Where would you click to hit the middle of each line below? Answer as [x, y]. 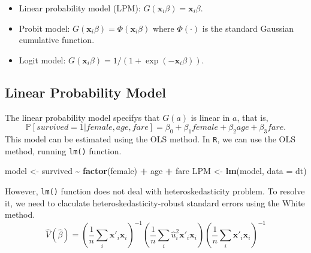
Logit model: [42, 60]
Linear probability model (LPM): [80, 8]
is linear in [210, 117]
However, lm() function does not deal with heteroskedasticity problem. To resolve [155, 190]
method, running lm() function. [63, 150]
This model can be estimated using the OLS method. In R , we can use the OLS [150, 138]
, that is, [253, 117]
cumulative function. [57, 40]
